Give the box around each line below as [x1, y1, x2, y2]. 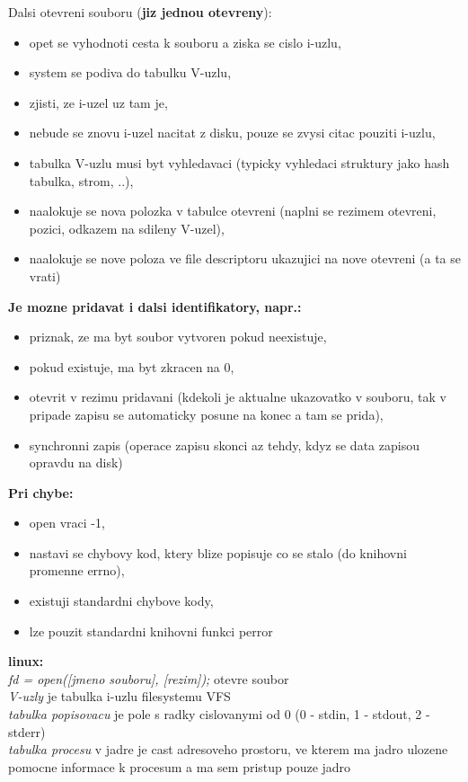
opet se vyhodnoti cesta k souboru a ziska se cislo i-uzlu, [29, 32, 341, 51]
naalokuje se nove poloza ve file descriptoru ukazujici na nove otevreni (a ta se [29, 249, 462, 268]
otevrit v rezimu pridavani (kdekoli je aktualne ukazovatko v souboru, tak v [29, 387, 447, 406]
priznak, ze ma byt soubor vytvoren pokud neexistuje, [29, 327, 327, 346]
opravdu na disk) [29, 453, 123, 472]
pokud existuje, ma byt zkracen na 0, [29, 357, 234, 376]
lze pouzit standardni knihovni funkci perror [29, 621, 273, 640]
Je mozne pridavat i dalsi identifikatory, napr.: [8, 297, 302, 315]
